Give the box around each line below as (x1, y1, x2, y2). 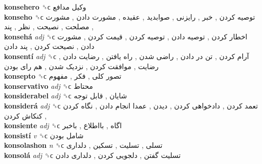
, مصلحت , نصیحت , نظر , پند (4, 21, 94, 32)
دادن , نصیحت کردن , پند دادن (4, 41, 95, 51)
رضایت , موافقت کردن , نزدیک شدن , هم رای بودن (4, 61, 159, 71)
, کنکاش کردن (4, 110, 47, 121)
